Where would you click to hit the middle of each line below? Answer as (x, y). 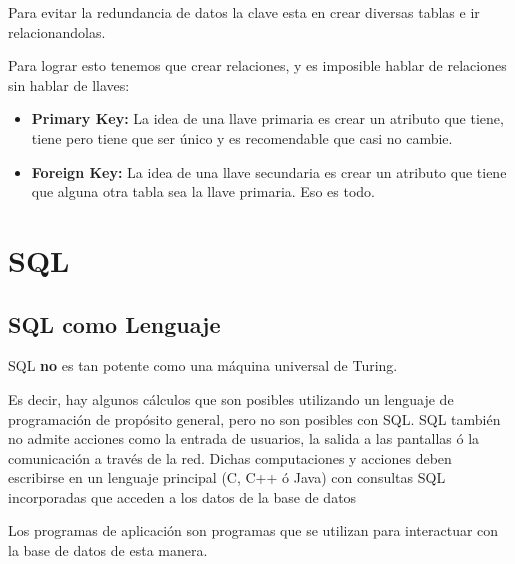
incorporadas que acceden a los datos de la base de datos (182, 496)
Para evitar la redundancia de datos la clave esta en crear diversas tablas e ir (244, 12)
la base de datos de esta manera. (108, 550)
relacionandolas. (57, 31)
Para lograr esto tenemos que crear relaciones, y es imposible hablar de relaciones (257, 65)
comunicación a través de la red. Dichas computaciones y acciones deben (230, 457)
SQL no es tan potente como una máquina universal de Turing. (203, 365)
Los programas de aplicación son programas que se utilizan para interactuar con (253, 530)
